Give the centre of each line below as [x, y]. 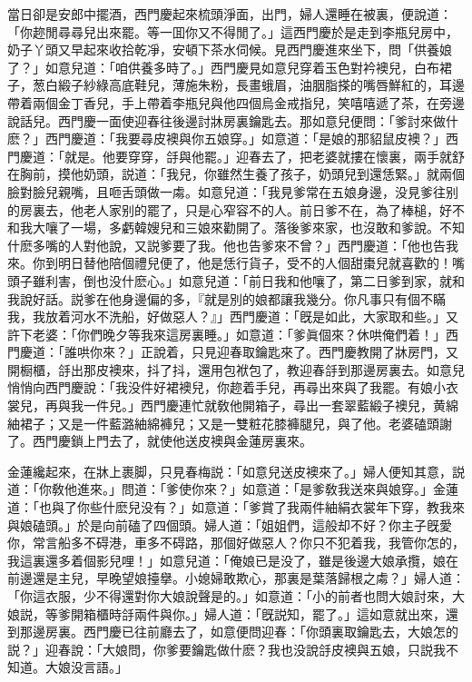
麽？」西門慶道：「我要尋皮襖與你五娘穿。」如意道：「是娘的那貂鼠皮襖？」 [226, 138]
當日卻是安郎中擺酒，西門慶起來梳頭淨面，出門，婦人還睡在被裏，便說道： [230, 14]
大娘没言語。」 [86, 667]
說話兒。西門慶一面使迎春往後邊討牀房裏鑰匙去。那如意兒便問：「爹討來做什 [233, 120]
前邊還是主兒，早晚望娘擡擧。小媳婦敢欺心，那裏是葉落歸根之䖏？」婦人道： [236, 578]
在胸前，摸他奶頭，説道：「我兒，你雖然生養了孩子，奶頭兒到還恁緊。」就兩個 [236, 174]
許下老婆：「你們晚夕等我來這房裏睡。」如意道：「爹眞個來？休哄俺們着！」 [226, 334]
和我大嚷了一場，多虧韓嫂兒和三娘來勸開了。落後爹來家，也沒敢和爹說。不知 [236, 227]
